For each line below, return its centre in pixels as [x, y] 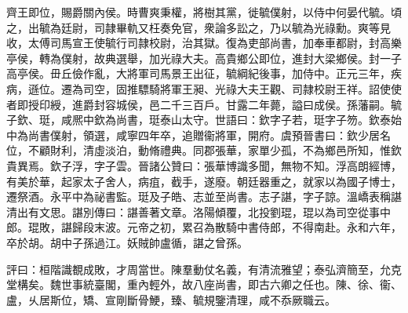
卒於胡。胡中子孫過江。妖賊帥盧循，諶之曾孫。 [127, 242]
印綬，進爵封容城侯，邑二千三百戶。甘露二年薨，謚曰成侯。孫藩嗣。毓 [220, 104]
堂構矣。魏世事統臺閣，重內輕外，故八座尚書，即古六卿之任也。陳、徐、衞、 [204, 284]
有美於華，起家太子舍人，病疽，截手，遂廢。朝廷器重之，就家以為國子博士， [204, 181]
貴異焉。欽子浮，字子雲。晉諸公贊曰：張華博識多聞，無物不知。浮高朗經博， [204, 165]
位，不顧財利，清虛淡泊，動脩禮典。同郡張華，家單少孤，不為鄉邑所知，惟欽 [204, 150]
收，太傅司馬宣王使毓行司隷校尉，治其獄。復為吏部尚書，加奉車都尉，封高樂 [204, 43]
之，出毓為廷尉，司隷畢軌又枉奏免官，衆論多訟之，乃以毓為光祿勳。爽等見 [199, 27]
